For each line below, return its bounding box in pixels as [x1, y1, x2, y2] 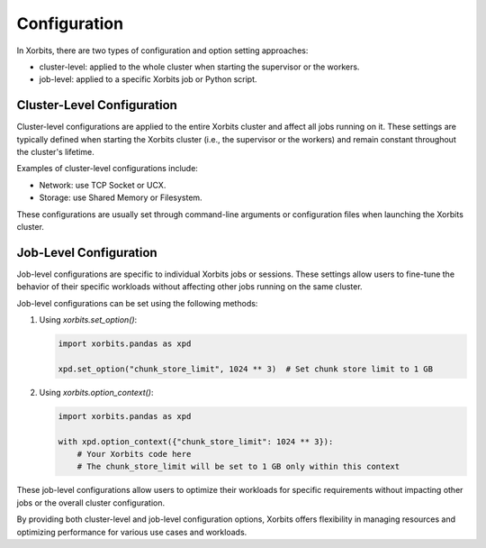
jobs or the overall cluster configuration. [16, 497, 166, 508]
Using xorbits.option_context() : [39, 387, 154, 397]
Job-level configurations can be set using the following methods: [16, 297, 258, 308]
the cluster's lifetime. [16, 147, 94, 158]
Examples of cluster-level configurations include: [16, 163, 198, 174]
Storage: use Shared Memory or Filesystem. [39, 192, 202, 203]
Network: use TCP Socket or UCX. [39, 179, 166, 190]
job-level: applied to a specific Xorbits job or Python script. [39, 74, 257, 85]
